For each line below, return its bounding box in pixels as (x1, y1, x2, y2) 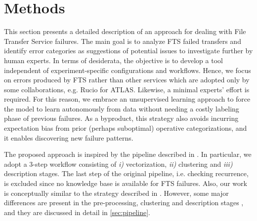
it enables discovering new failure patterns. (4, 132, 133, 143)
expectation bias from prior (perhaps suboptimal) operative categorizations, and (4, 123, 247, 133)
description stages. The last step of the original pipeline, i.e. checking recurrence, (4, 168, 249, 179)
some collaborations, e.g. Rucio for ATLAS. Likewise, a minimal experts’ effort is (4, 84, 250, 94)
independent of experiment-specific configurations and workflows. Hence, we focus (4, 65, 251, 75)
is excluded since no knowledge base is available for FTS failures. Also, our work (4, 178, 247, 188)
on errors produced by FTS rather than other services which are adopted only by (4, 74, 250, 85)
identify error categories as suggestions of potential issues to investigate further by (4, 45, 253, 56)
